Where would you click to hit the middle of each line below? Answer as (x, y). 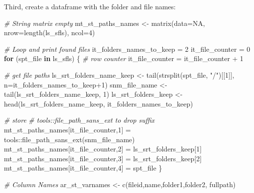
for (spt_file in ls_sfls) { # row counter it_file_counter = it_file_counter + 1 (124, 58)
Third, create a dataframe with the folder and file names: (90, 6)
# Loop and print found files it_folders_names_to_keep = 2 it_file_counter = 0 (127, 49)
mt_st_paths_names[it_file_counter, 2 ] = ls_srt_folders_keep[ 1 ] (103, 149)
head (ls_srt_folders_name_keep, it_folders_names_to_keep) (99, 103)
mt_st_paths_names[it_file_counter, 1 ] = (67, 129)
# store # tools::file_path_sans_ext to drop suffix (79, 120)
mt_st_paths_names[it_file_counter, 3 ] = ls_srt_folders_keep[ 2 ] (103, 158)
